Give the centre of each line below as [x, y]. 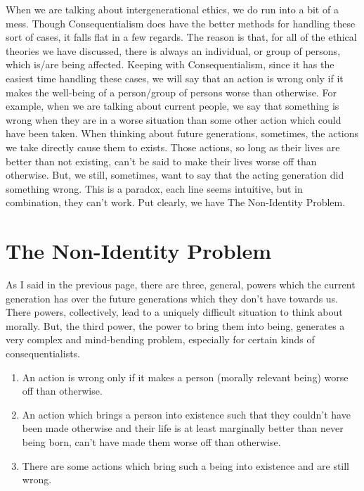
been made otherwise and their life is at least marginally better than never [183, 428]
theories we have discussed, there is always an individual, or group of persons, [173, 50]
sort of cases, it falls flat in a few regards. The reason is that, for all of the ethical [181, 37]
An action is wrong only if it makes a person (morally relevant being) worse [185, 377]
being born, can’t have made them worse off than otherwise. [151, 441]
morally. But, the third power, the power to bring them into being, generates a [175, 325]
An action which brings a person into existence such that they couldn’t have [186, 414]
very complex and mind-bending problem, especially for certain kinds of [160, 339]
